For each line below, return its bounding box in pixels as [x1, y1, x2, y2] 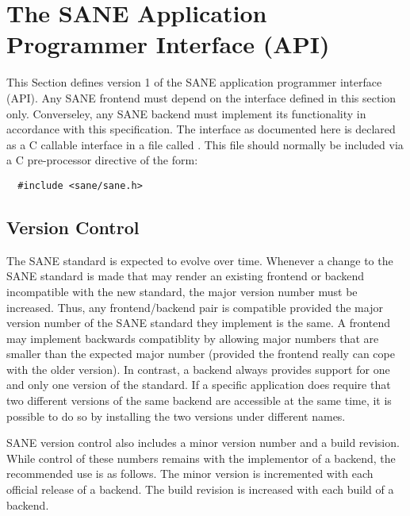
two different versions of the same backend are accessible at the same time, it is [6, 392, 392, 409]
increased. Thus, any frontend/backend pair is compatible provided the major [6, 298, 383, 315]
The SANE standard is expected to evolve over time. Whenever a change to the [6, 252, 393, 268]
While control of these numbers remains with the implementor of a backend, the [6, 449, 396, 466]
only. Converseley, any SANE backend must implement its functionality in [6, 105, 366, 121]
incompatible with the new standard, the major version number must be [6, 283, 358, 299]
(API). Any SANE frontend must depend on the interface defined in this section [6, 89, 397, 106]
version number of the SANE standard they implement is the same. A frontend [6, 314, 391, 331]
